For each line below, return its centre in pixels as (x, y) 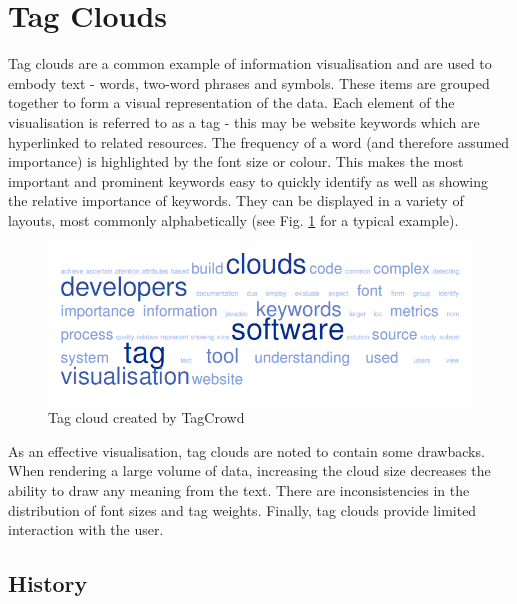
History (48, 583)
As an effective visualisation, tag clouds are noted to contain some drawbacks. (246, 450)
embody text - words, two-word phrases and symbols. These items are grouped (249, 82)
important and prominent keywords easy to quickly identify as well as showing (248, 180)
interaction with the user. (86, 529)
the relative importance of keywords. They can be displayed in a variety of (236, 200)
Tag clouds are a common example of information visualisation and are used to (250, 63)
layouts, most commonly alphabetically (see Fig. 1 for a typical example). (233, 219)
